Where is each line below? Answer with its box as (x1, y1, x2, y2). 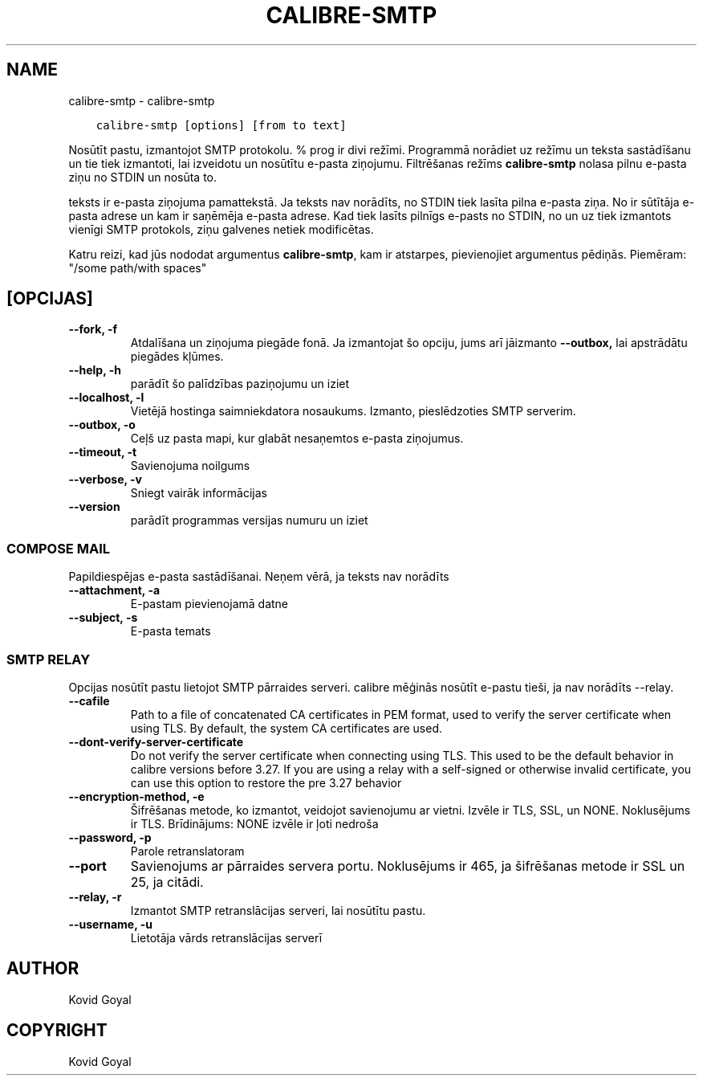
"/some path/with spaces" (68, 260, 207, 275)
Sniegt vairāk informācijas (130, 486, 267, 500)
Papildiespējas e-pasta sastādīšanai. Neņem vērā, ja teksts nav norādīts (68, 570, 449, 584)
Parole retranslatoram (130, 843, 245, 858)
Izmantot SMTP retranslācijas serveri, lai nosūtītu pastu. (130, 903, 426, 917)
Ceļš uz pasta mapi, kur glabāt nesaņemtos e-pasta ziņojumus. (130, 431, 464, 446)
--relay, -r (68, 889, 122, 904)
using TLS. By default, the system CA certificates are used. (130, 721, 443, 735)
